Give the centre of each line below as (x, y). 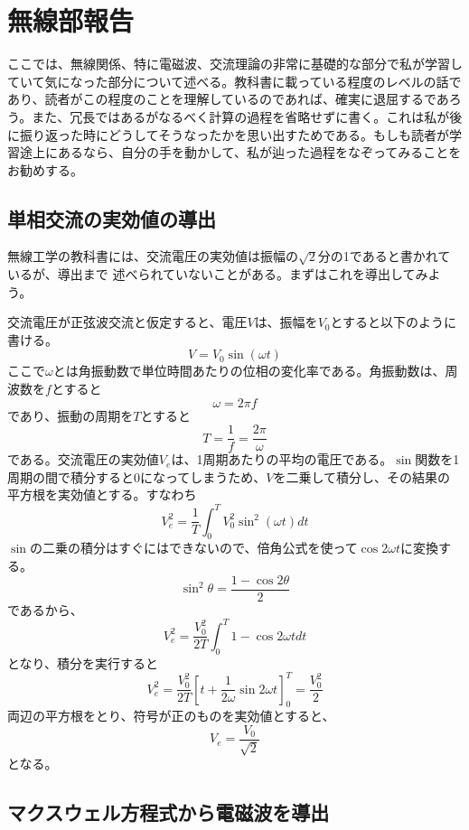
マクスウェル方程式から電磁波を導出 (169, 812)
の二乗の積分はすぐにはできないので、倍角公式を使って (193, 548)
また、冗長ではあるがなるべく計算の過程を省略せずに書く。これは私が (241, 116)
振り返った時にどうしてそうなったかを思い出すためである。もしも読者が (234, 134)
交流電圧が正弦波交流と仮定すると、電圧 (127, 322)
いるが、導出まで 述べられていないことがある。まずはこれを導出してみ (218, 274)
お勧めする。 (45, 169)
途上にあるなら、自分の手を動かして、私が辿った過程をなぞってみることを (240, 152)
